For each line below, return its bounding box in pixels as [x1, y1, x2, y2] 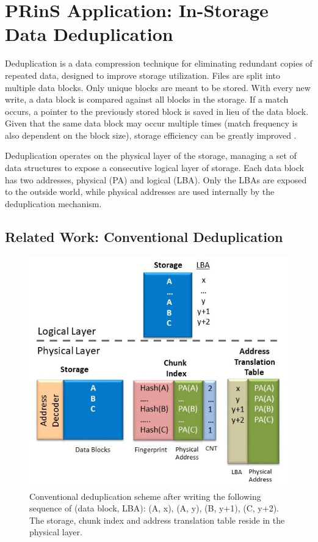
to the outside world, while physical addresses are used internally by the [5, 185, 275, 198]
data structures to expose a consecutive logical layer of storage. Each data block [5, 161, 304, 174]
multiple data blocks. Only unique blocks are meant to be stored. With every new [5, 81, 311, 93]
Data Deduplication [5, 21, 173, 46]
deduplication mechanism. [5, 197, 102, 210]
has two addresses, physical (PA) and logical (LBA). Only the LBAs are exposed [5, 173, 307, 186]
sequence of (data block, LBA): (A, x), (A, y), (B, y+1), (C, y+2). [29, 502, 279, 515]
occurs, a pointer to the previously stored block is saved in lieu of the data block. [5, 104, 309, 117]
